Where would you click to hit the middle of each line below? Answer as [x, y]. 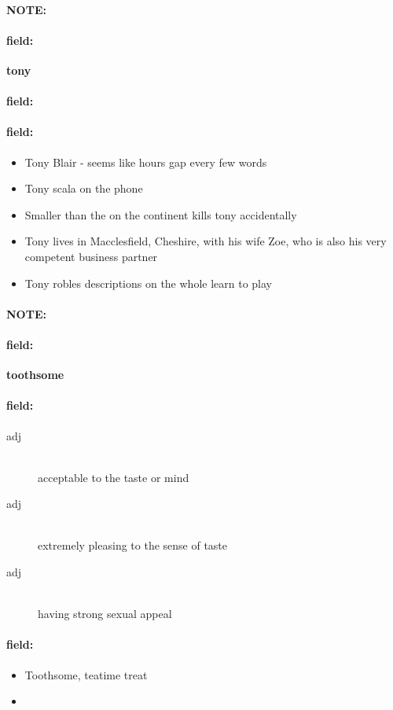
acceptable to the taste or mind [114, 477]
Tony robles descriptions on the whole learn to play [148, 283]
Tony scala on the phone [84, 188]
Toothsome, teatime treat [86, 674]
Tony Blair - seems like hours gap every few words [146, 162]
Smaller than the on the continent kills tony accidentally [161, 214]
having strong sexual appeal [105, 614]
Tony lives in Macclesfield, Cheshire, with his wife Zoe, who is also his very [206, 241]
